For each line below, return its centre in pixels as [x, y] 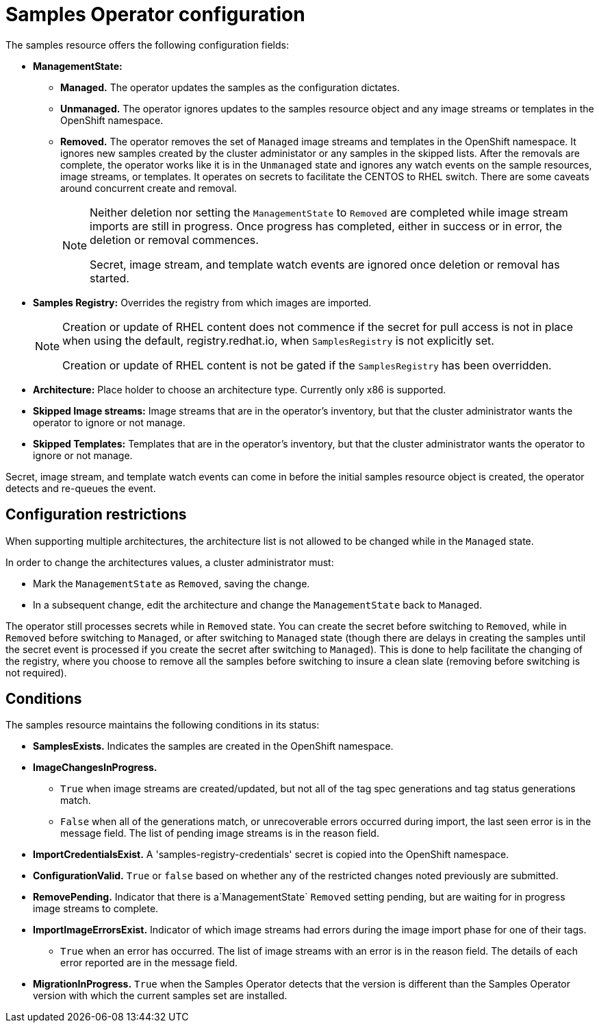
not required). [36, 672]
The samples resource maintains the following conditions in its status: [163, 725]
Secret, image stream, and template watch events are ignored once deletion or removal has [325, 264]
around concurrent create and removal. [149, 188]
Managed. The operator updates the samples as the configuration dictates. [230, 87]
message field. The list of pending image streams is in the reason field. [220, 833]
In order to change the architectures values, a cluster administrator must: [170, 562]
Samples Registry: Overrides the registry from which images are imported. [202, 302]
